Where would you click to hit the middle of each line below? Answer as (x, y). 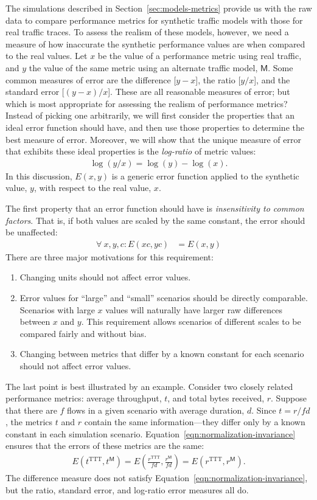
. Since (264, 410)
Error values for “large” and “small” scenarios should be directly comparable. (164, 297)
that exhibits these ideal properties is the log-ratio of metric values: (131, 151)
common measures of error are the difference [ (91, 79)
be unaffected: (32, 232)
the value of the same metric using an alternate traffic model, (143, 67)
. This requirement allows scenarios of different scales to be (191, 321)
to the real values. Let (47, 56)
